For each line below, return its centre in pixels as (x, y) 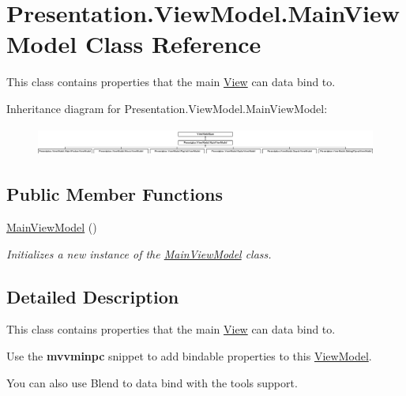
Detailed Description (93, 296)
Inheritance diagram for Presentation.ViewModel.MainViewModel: (167, 108)
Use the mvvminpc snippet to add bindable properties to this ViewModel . (189, 355)
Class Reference (173, 44)
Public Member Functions (115, 194)
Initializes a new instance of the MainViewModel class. (139, 253)
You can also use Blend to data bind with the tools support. (152, 382)
